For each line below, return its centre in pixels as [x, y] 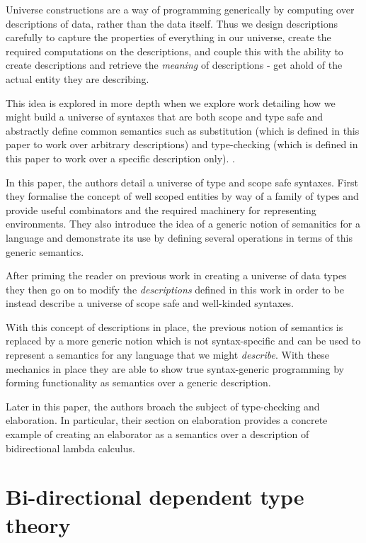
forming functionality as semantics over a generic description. [138, 382]
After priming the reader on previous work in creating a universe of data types [176, 275]
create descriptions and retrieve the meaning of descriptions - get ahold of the [174, 65]
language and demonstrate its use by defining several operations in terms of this [179, 237]
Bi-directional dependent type [155, 497]
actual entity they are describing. [78, 78]
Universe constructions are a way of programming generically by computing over [180, 9]
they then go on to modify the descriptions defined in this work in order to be [175, 289]
